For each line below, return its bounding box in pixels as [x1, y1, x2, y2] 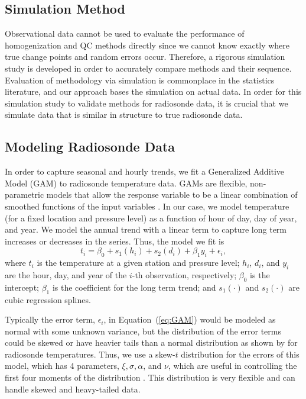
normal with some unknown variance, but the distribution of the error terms [5, 324, 281, 337]
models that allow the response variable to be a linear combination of [46, 188, 298, 201]
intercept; [5, 281, 39, 293]
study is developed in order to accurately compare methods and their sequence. [5, 62, 292, 74]
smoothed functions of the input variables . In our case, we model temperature [5, 199, 289, 212]
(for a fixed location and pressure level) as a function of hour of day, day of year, [5, 211, 297, 224]
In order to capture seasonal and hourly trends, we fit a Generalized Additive [5, 165, 285, 178]
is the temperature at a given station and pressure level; [37, 256, 240, 269]
